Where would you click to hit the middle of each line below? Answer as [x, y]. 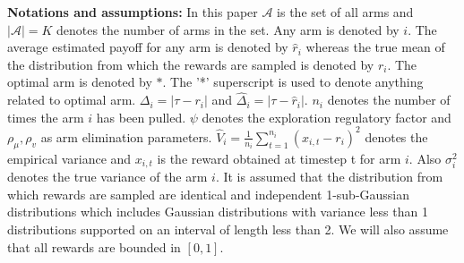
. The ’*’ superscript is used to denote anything [293, 82]
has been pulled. [141, 117]
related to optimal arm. [72, 100]
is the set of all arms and [345, 12]
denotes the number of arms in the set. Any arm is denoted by [228, 29]
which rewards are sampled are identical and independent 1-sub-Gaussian [209, 194]
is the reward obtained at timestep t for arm [279, 158]
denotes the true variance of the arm [107, 177]
